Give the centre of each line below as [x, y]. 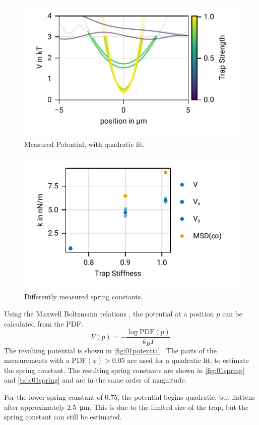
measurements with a [37, 360]
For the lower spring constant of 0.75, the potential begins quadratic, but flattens [129, 397]
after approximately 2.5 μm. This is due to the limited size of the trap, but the [126, 407]
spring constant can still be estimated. [63, 417]
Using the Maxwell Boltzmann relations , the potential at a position [109, 313]
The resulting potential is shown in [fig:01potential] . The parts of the [110, 350]
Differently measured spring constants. [84, 297]
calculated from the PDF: [44, 323]
